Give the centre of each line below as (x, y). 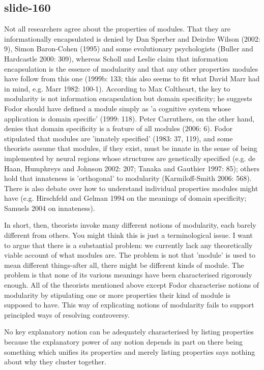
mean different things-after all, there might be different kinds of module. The (124, 265)
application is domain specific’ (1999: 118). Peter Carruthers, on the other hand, (129, 118)
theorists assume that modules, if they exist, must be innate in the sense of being (131, 148)
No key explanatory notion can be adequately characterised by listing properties (129, 332)
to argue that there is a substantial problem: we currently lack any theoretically (128, 245)
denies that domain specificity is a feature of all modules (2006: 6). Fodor (118, 128)
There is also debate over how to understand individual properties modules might (131, 188)
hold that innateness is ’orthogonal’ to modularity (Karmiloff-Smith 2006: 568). (128, 178)
